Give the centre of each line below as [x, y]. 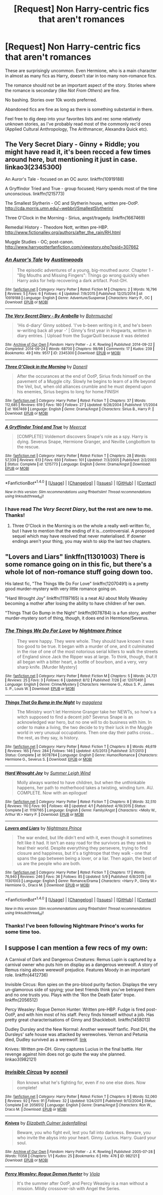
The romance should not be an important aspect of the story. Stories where [81, 85]
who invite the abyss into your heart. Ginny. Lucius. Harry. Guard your [86, 1138]
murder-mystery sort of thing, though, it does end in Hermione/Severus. [77, 618]
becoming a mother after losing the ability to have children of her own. [75, 603]
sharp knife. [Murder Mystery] [47, 667]
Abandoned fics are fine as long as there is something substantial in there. [79, 109]
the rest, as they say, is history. [48, 738]
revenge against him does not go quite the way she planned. [65, 1054]
